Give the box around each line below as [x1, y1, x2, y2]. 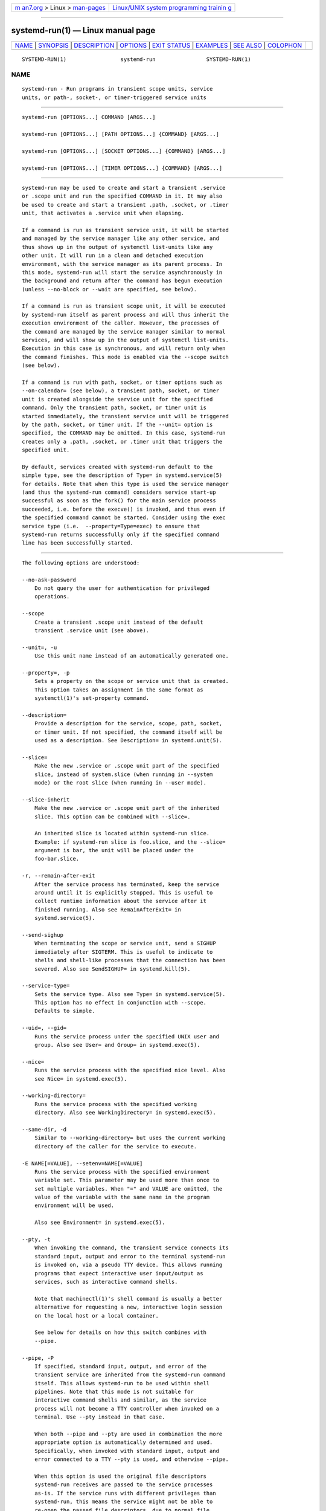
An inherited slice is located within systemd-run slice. [34, 830, 210, 837]
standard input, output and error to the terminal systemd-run [34, 1253, 226, 1260]
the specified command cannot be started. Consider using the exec [22, 514, 226, 521]
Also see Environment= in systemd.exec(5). [34, 1219, 165, 1226]
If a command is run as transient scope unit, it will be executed [22, 303, 226, 309]
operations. [34, 593, 70, 600]
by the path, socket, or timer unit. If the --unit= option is [22, 421, 213, 428]
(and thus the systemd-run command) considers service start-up [22, 489, 217, 496]
